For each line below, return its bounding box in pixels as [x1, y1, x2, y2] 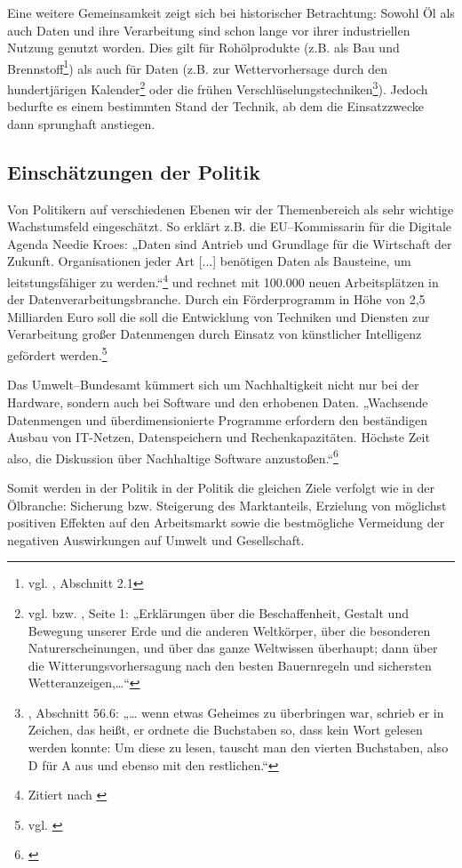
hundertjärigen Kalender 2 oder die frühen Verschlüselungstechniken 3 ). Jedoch [7, 77, 428, 98]
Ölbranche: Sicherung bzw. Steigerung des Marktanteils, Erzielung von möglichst [7, 495, 447, 514]
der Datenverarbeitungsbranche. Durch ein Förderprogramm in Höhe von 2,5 [7, 290, 426, 309]
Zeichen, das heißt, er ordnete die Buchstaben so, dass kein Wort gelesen [28, 720, 423, 739]
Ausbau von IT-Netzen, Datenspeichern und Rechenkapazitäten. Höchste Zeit [7, 428, 430, 446]
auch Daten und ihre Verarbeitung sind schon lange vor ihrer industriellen [7, 20, 410, 39]
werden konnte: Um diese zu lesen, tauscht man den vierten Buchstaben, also [28, 738, 449, 757]
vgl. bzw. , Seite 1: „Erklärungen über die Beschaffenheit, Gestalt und [28, 603, 409, 622]
